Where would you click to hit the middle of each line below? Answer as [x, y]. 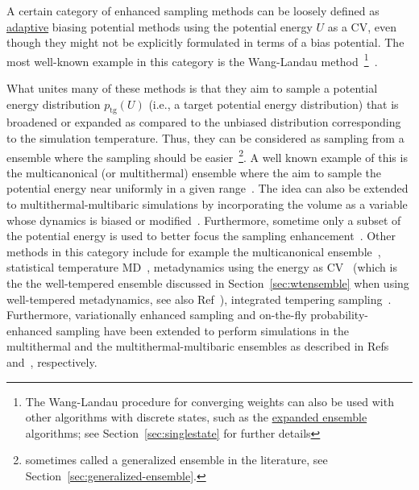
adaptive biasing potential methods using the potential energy [160, 26]
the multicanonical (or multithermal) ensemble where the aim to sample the [194, 172]
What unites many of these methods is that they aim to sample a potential [192, 88]
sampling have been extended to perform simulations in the [202, 330]
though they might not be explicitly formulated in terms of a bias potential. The [205, 42]
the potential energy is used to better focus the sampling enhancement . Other [201, 236]
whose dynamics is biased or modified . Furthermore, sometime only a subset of [204, 220]
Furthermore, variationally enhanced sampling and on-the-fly [157, 315]
